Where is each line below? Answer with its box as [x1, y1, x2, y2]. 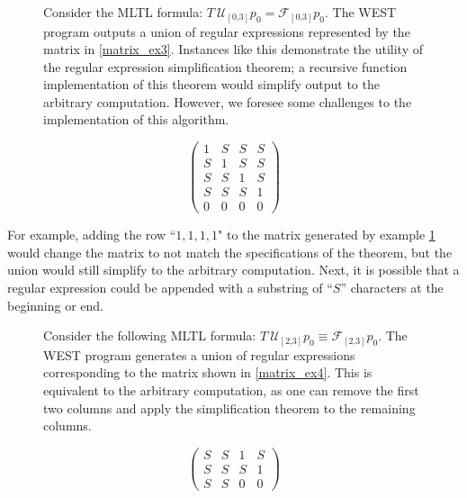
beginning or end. [7, 295, 104, 314]
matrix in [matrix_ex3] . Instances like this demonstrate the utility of [43, 40, 424, 59]
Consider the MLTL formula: [43, 3, 203, 21]
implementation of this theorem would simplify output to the [43, 75, 380, 94]
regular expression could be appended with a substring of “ [7, 278, 333, 297]
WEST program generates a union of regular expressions [43, 345, 355, 364]
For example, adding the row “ [7, 225, 176, 244]
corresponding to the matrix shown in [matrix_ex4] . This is [43, 363, 373, 382]
